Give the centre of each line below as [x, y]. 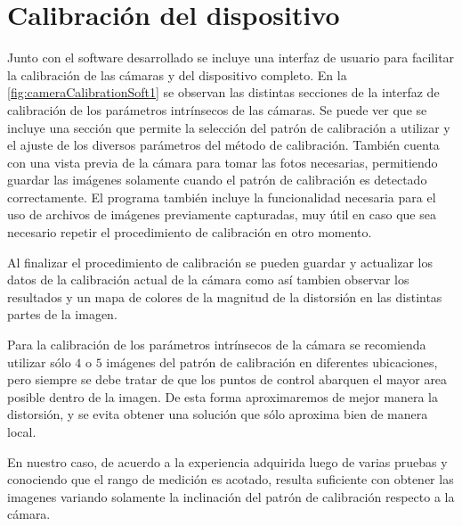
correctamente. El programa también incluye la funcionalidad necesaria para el [222, 197]
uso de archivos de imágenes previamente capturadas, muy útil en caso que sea [222, 214]
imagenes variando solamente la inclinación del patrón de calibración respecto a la [231, 496]
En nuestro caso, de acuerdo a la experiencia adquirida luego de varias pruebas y [227, 461]
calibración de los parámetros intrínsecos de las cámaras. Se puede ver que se [217, 109]
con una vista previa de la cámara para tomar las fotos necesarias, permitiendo [223, 162]
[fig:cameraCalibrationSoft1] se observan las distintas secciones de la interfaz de [223, 92]
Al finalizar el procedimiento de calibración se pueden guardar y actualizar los [220, 262]
